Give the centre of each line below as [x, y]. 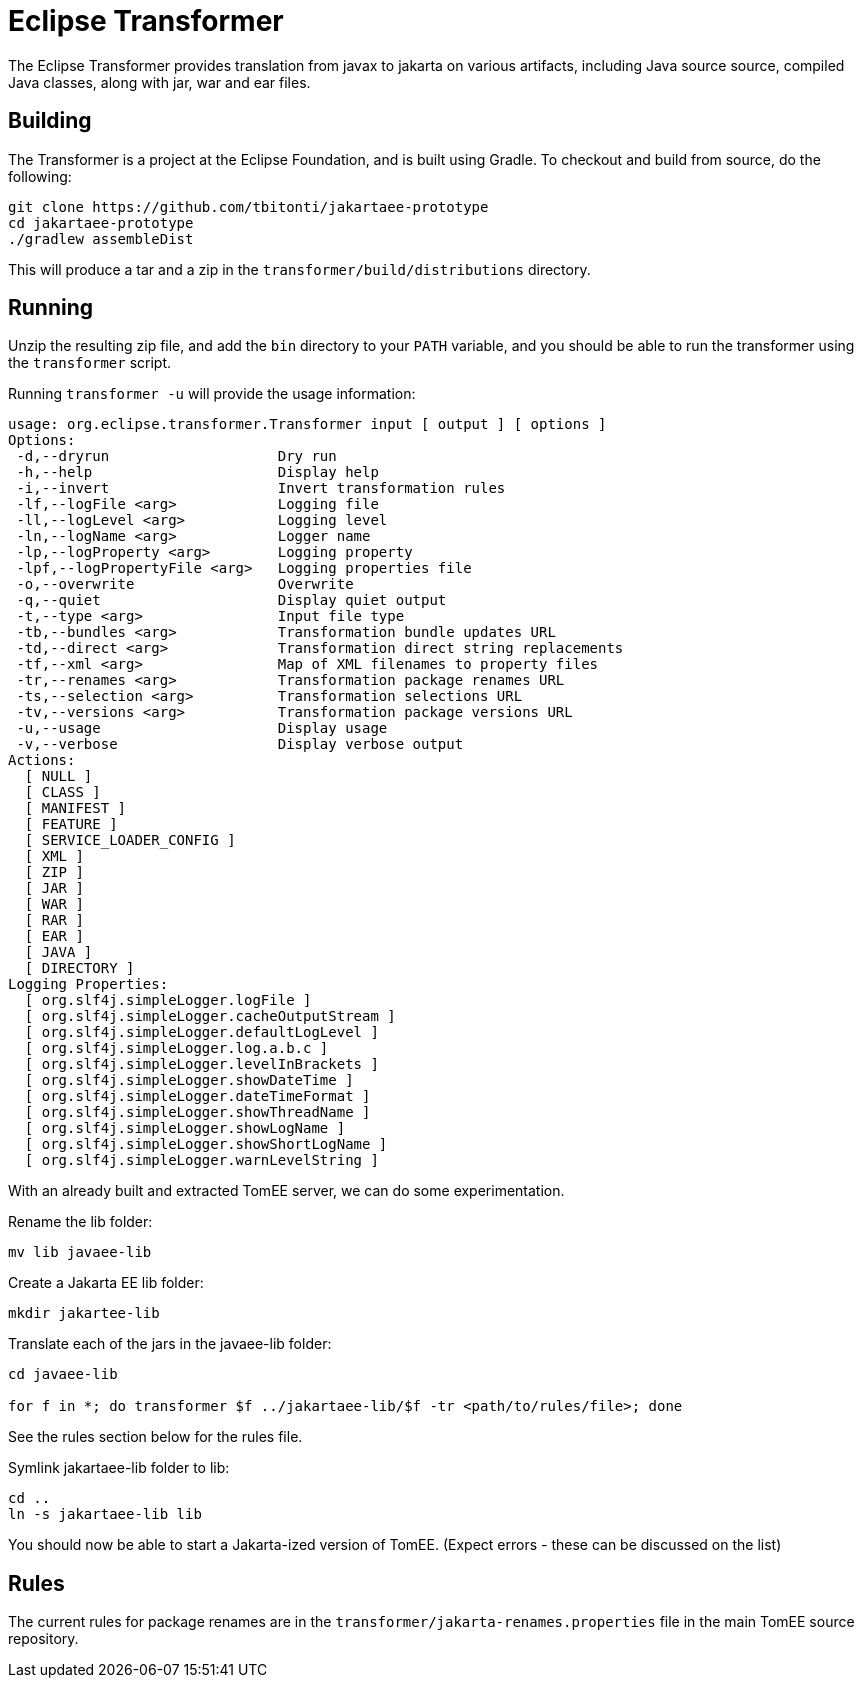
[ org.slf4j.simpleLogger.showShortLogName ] [206, 1144]
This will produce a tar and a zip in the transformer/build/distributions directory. [299, 269]
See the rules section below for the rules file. [155, 1437]
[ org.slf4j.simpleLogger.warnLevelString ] [201, 1160]
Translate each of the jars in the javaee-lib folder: [170, 1344]
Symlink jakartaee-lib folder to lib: [119, 1468]
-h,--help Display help [197, 472]
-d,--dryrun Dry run [176, 456]
